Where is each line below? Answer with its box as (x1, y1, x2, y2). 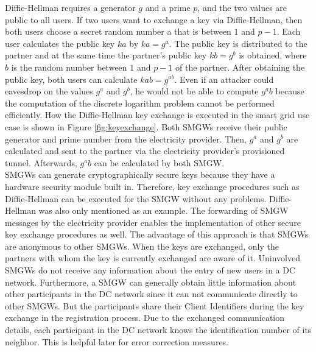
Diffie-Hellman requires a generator (5, 1, 136, 13)
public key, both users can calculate (5, 72, 138, 85)
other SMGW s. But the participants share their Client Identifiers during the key (5, 299, 304, 312)
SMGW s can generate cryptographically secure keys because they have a (5, 168, 275, 181)
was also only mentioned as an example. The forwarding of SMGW (38, 204, 289, 217)
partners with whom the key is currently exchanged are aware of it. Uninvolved (5, 252, 300, 264)
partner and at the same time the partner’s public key (5, 49, 207, 62)
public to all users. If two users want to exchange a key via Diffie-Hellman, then (5, 13, 303, 26)
